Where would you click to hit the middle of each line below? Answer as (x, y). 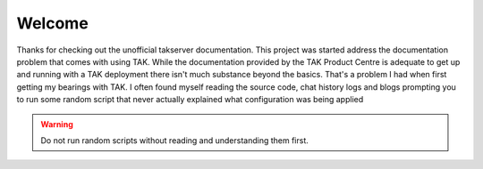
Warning (57, 124)
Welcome (52, 23)
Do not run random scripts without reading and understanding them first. (174, 140)
